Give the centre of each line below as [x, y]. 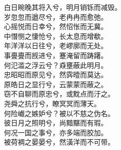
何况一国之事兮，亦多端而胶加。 [56, 132]
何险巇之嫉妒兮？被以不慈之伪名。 [59, 113]
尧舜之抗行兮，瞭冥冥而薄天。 [52, 103]
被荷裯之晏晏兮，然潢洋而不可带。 [59, 142]
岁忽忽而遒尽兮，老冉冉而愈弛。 [56, 16]
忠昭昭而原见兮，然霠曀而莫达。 [56, 75]
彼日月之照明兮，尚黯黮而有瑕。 [56, 123]
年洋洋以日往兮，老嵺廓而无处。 [56, 45]
